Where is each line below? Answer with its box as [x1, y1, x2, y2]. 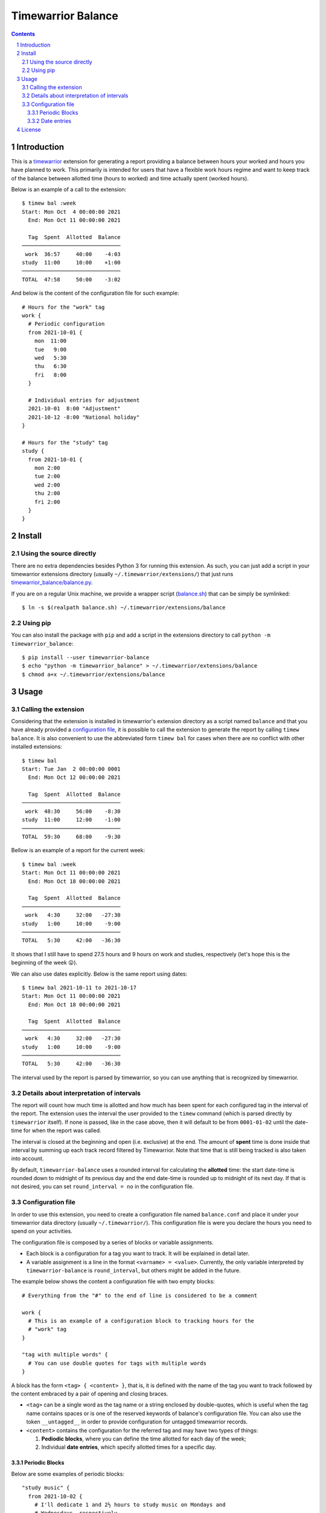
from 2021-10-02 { [28, 1492, 83, 1500]
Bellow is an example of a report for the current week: [11, 847, 145, 854]
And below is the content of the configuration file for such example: [11, 289, 179, 297]
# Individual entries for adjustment [28, 396, 140, 404]
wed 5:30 [34, 354, 67, 361]
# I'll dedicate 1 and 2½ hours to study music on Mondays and [34, 1501, 226, 1508]
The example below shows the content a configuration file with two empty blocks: [11, 1278, 216, 1285]
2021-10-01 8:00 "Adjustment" [28, 405, 121, 412]
